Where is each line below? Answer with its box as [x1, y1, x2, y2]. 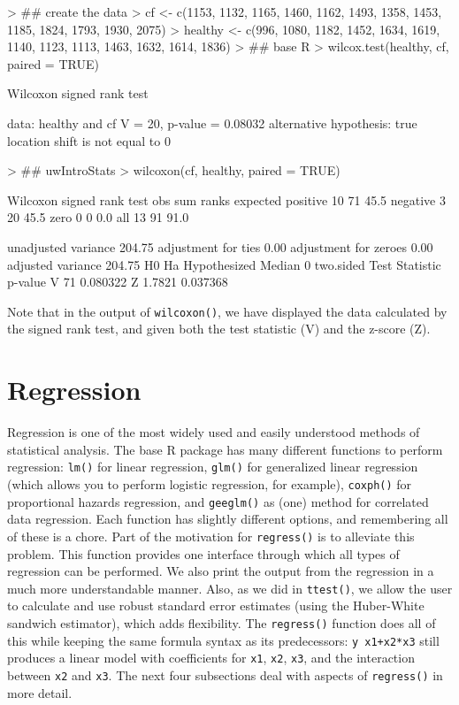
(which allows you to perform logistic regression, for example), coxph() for [7, 474, 412, 493]
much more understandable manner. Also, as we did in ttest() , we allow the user [7, 579, 453, 597]
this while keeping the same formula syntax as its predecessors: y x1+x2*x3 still [7, 631, 440, 649]
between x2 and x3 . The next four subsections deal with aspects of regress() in [7, 665, 443, 684]
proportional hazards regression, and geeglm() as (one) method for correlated [7, 492, 429, 510]
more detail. [7, 683, 73, 701]
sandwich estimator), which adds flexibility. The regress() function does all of [7, 613, 436, 632]
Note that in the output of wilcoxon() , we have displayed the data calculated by [7, 302, 448, 320]
